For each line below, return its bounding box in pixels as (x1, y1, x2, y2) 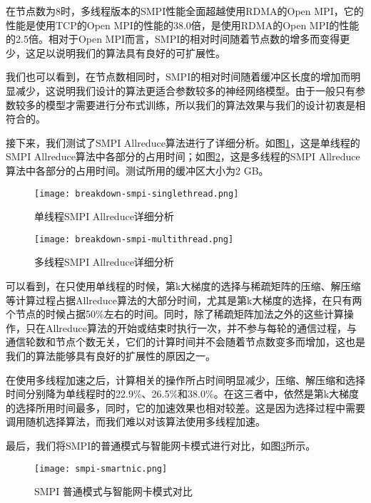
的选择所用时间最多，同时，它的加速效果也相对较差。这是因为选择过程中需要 (6, 400, 365, 415)
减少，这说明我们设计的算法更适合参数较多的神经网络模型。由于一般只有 (15, 83, 355, 98)
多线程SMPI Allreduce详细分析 (34, 254, 174, 269)
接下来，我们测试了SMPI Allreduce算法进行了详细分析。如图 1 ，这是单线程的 (6, 135, 360, 150)
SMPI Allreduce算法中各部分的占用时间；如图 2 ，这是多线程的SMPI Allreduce (6, 149, 360, 164)
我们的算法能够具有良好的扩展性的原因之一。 (6, 348, 215, 363)
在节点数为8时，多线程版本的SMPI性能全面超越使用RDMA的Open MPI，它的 (6, 4, 364, 18)
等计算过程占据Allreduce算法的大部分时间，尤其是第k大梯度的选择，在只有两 (6, 292, 362, 307)
